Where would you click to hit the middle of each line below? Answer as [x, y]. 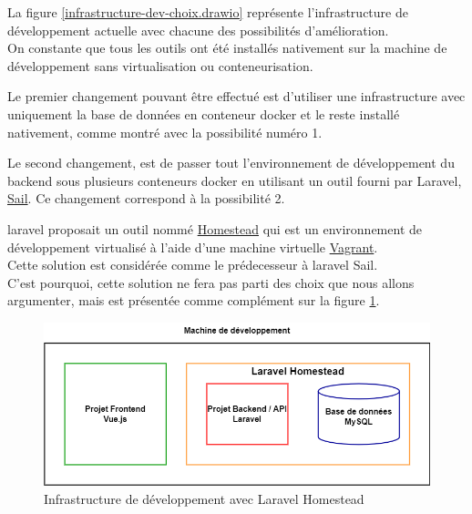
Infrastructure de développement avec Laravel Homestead [204, 498]
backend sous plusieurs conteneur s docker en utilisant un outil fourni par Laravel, [235, 180]
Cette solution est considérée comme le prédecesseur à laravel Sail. [193, 265]
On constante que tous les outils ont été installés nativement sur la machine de [227, 48]
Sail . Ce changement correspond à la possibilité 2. [146, 198]
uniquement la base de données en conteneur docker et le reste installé [204, 113]
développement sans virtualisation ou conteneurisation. [160, 65]
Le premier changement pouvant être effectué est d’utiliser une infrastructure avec [236, 96]
